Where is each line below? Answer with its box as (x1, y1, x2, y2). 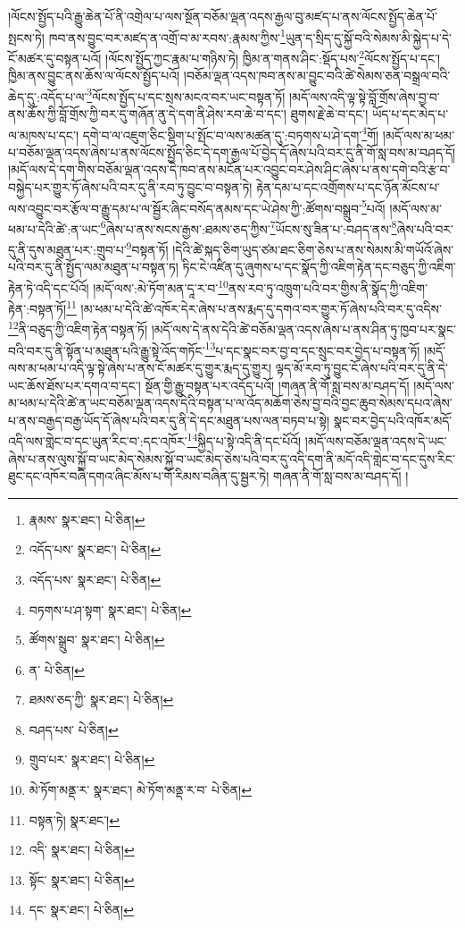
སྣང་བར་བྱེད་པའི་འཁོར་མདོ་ (333, 410, 453, 429)
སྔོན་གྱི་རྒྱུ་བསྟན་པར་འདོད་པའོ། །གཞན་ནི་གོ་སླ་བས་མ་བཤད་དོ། (145, 375, 410, 394)
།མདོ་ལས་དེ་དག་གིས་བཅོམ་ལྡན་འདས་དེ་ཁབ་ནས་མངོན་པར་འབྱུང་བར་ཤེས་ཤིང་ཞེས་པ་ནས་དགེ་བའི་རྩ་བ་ (8, 160, 451, 179)
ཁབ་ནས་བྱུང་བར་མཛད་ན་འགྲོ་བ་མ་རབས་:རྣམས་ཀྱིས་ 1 (48, 25, 286, 46)
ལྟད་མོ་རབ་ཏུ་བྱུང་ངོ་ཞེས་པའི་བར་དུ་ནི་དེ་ (275, 358, 448, 376)
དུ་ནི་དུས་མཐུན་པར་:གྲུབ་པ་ (8, 240, 127, 258)
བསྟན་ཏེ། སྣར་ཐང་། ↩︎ (29, 810, 120, 829)
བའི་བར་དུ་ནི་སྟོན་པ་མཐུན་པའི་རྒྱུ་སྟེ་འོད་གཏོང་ (8, 341, 205, 359)
